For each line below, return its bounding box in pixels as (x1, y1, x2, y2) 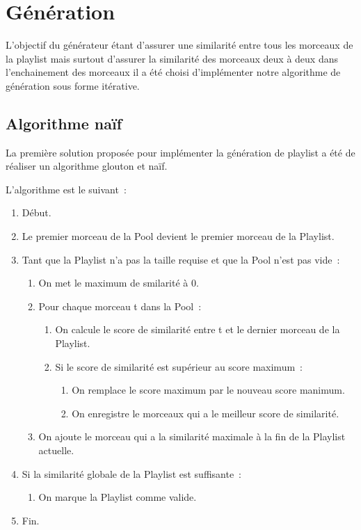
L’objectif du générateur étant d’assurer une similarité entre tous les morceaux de (6, 38, 353, 52)
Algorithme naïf (6, 112, 122, 134)
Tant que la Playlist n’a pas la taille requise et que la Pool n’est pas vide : (22, 252, 340, 266)
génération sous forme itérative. (6, 78, 140, 93)
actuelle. (38, 443, 74, 458)
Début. (22, 205, 51, 220)
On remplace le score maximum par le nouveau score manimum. (72, 383, 345, 397)
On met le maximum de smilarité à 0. (38, 275, 199, 290)
